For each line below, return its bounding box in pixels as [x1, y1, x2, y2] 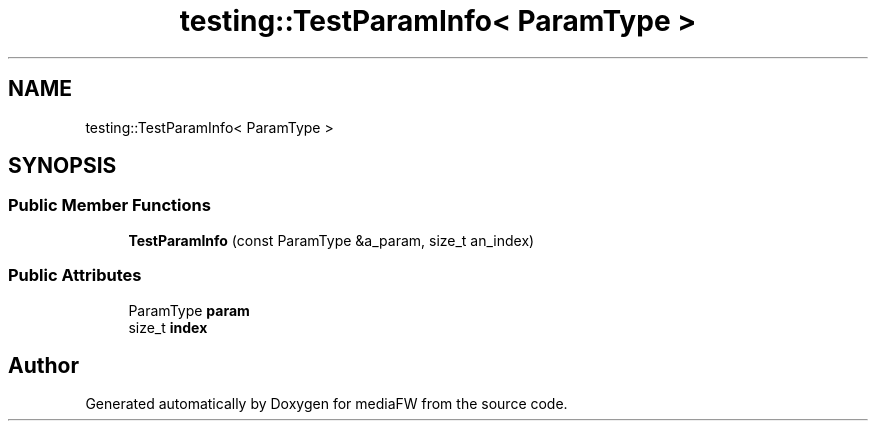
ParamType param [128, 301, 250, 319]
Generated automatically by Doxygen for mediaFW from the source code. [85, 395, 568, 413]
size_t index [128, 318, 208, 336]
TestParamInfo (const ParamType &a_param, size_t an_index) [128, 231, 535, 249]
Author [8, 352, 79, 378]
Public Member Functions [8, 195, 211, 216]
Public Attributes [8, 265, 142, 286]
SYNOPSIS [8, 153, 117, 179]
